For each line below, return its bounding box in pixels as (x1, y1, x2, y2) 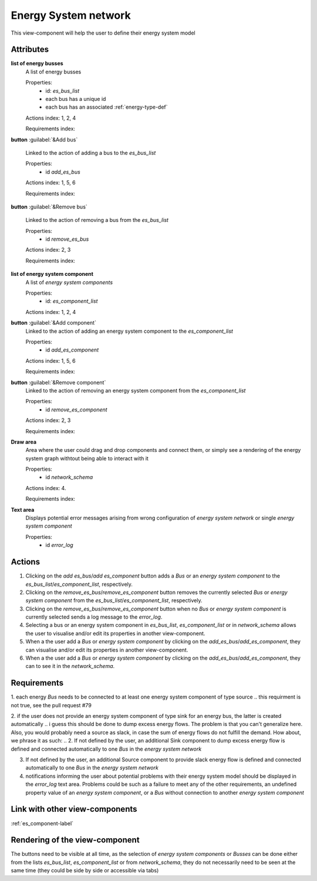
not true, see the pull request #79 (11, 701, 92, 708)
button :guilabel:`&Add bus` (11, 136, 78, 143)
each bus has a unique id (45, 96, 106, 103)
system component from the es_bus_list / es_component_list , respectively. (25, 597, 203, 604)
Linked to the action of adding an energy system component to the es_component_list (25, 328, 233, 335)
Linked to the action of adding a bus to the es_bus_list (25, 149, 156, 156)
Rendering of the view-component (11, 835, 140, 845)
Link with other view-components (11, 804, 137, 814)
